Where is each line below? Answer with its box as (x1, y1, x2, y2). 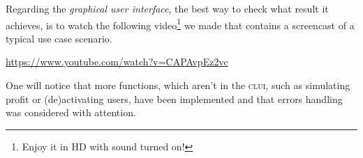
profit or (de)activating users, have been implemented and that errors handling (6, 91, 343, 106)
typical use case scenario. (6, 31, 112, 45)
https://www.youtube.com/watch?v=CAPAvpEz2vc (6, 54, 228, 69)
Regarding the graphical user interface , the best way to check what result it (6, 1, 329, 15)
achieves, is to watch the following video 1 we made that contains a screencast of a (6, 15, 355, 32)
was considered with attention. (6, 105, 136, 120)
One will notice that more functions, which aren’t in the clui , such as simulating (6, 78, 350, 93)
